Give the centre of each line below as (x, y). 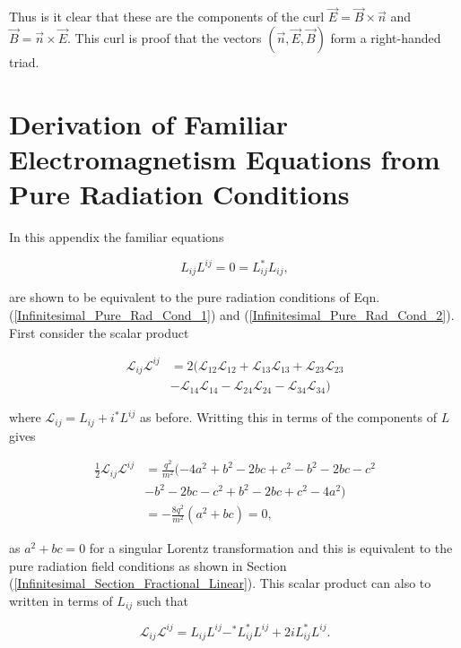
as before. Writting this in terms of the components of (288, 417)
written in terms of (61, 600)
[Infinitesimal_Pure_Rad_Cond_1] (112, 315)
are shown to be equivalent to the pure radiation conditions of (179, 297)
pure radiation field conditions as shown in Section (148, 565)
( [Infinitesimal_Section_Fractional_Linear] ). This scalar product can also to (220, 583)
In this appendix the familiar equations (117, 236)
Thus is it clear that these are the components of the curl (167, 17)
